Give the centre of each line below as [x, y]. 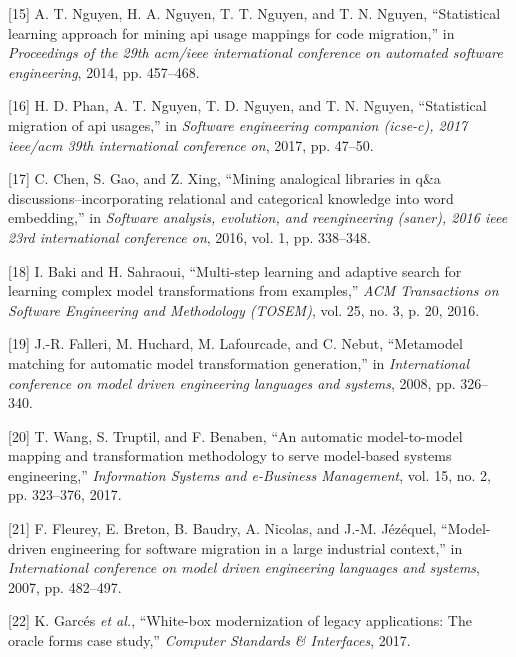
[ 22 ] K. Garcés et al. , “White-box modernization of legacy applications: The [240, 620]
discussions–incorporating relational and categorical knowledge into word [231, 197]
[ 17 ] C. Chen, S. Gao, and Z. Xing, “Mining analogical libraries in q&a [224, 178]
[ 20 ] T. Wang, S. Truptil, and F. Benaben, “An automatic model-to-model [235, 435]
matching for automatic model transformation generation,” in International [238, 362]
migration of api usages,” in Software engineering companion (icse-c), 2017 [238, 124]
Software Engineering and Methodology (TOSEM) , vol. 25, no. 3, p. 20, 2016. [244, 309]
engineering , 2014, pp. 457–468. [104, 71]
